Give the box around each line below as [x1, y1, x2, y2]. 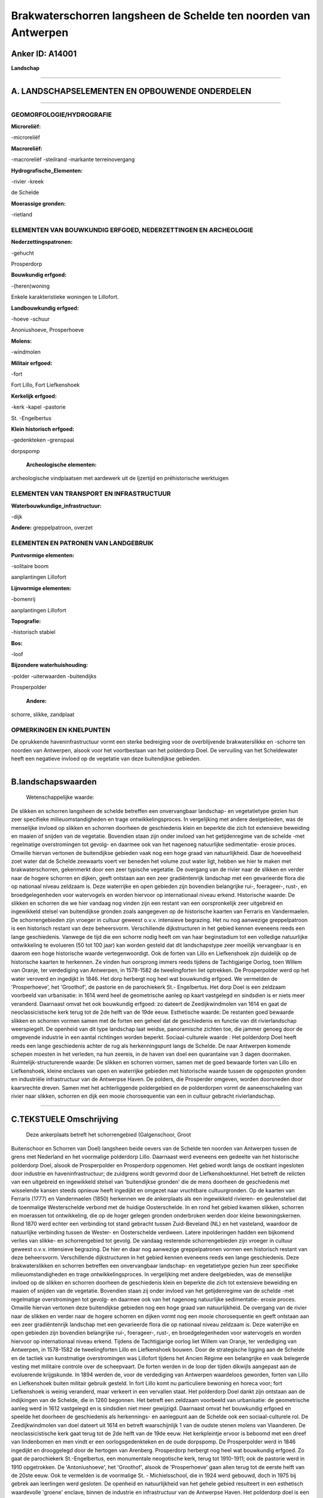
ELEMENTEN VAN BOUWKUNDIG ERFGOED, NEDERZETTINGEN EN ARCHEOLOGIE [11, 225, 254, 234]
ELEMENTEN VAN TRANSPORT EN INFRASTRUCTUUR [11, 490, 171, 498]
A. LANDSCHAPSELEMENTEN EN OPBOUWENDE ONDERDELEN [11, 86, 252, 96]
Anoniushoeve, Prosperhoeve [11, 327, 84, 334]
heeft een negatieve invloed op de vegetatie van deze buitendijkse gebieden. [11, 755, 201, 762]
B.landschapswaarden [11, 777, 97, 787]
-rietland [11, 211, 33, 218]
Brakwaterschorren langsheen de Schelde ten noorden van [11, 9, 310, 22]
